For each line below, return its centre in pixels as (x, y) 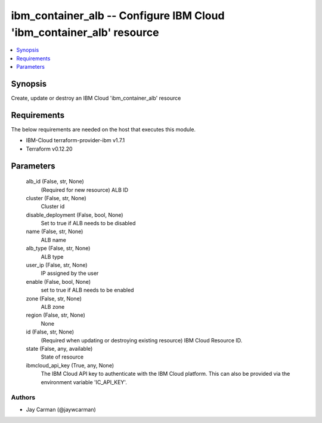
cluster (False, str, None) (56, 198)
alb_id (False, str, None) (55, 182)
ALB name (54, 240)
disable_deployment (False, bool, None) (75, 214)
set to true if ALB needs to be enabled (87, 290)
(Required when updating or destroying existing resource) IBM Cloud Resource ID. (142, 340)
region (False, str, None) (56, 315)
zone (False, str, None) (54, 298)
